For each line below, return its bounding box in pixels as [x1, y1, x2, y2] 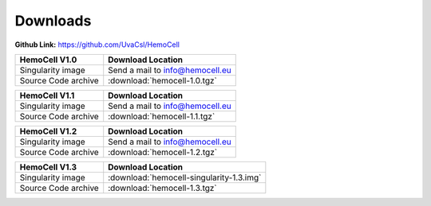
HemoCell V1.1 [19, 90, 75, 101]
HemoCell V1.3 [19, 161, 77, 173]
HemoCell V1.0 [19, 54, 77, 65]
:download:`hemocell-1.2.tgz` [108, 146, 218, 157]
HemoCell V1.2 [19, 126, 77, 137]
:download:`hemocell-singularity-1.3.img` [108, 172, 262, 183]
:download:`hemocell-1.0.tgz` [108, 75, 217, 86]
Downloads [14, 12, 92, 29]
